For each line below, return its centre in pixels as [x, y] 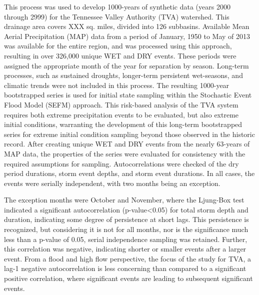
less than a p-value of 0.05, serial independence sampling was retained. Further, [126, 239]
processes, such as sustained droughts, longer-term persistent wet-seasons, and [123, 75]
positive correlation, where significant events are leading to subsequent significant [128, 278]
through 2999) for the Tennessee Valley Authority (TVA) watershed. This [117, 16]
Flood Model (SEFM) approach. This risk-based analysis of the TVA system [121, 104]
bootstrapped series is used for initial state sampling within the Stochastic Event [128, 95]
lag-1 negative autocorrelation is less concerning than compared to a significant [125, 268]
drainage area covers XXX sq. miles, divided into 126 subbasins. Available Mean [127, 26]
